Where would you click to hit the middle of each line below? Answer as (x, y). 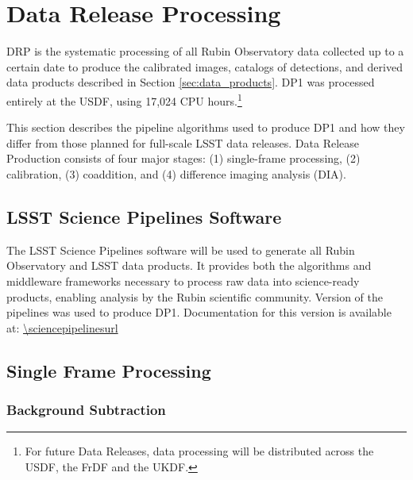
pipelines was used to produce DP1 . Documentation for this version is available (199, 312)
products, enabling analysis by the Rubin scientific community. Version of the (195, 296)
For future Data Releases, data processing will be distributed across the (199, 451)
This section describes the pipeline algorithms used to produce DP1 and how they (206, 127)
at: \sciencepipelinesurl (62, 327)
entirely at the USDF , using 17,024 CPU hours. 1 (124, 99)
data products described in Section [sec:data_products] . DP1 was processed (191, 82)
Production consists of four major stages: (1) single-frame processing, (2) (183, 158)
